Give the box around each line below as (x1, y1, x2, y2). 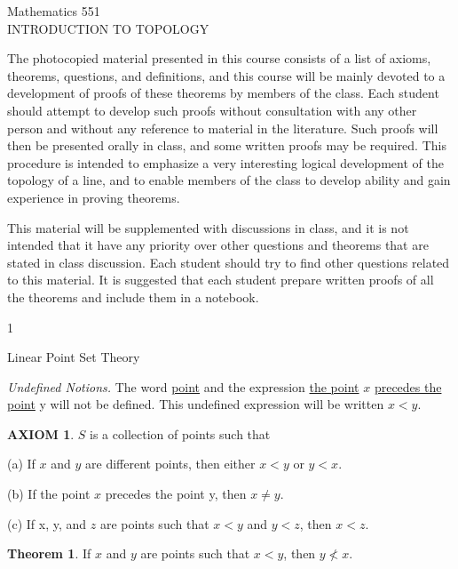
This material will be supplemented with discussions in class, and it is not (7, 218, 409, 236)
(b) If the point (7, 485, 91, 503)
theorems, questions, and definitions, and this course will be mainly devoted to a (7, 66, 446, 84)
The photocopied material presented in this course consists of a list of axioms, (7, 49, 431, 68)
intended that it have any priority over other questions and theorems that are (7, 236, 429, 254)
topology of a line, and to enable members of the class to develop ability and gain (7, 171, 451, 189)
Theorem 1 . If (7, 544, 91, 563)
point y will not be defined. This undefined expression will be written (7, 395, 384, 413)
